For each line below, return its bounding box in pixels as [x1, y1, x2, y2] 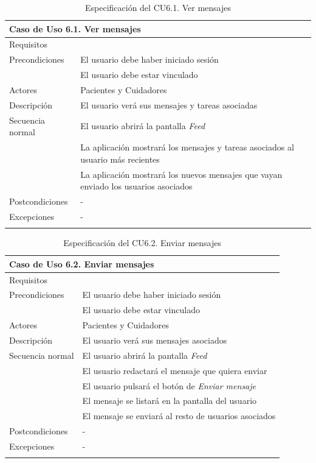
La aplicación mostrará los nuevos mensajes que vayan [80, 168, 283, 180]
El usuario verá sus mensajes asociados [82, 333, 227, 346]
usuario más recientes [80, 152, 160, 165]
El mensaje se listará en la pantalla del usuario [82, 394, 257, 407]
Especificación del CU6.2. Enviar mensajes [63, 236, 222, 249]
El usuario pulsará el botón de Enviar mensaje [82, 379, 256, 392]
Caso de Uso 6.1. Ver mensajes [9, 22, 141, 35]
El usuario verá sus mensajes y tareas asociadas [80, 98, 258, 111]
